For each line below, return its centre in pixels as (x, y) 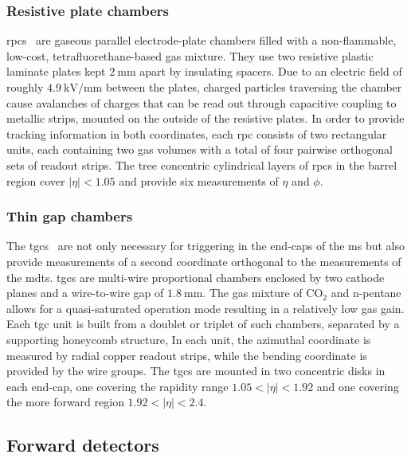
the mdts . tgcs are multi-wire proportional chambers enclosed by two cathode (196, 277)
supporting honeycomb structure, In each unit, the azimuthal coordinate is (189, 339)
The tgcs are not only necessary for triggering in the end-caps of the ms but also (205, 246)
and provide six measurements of (199, 180)
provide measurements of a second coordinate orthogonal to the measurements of (204, 261)
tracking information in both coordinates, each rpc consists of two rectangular (197, 133)
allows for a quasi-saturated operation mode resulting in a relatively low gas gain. (205, 308)
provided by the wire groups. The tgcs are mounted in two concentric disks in (196, 371)
